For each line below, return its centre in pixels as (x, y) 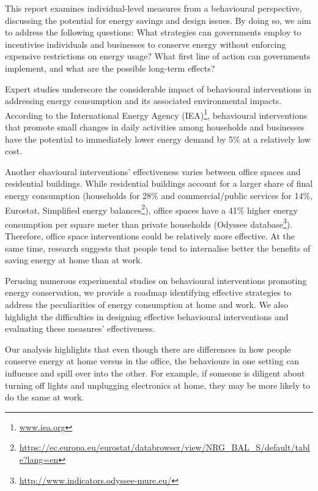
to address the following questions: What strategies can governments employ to (153, 32)
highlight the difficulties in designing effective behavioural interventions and (147, 316)
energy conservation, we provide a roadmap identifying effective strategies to (148, 292)
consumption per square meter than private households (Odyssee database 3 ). (149, 223)
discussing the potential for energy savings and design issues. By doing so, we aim (158, 20)
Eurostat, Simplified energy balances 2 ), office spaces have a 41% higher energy (151, 209)
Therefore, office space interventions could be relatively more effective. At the (150, 236)
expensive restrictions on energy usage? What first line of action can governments (158, 56)
